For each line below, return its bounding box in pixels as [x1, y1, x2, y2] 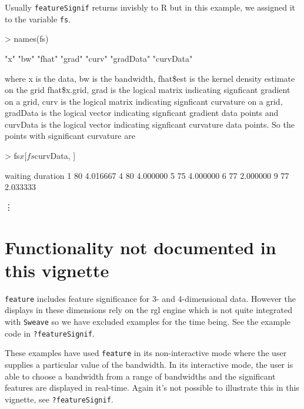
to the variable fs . [5, 12, 71, 25]
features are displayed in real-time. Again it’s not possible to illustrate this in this [5, 381, 299, 394]
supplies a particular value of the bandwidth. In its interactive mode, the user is [5, 358, 293, 370]
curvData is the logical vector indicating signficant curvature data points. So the [5, 118, 295, 130]
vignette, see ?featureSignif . [5, 393, 113, 405]
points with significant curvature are [5, 129, 135, 142]
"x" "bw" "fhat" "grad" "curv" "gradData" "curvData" [5, 52, 193, 64]
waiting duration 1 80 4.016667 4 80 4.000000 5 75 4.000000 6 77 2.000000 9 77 [5, 169, 289, 181]
